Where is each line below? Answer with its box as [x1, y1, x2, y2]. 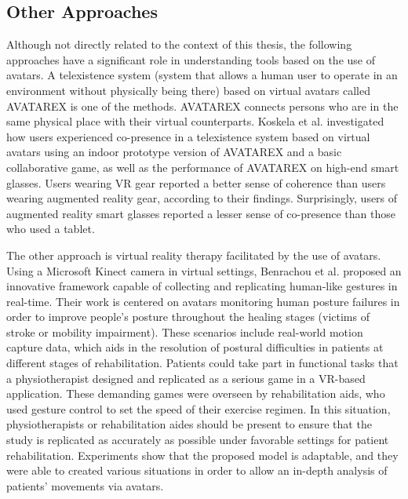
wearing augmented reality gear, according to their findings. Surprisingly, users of [6, 190, 398, 206]
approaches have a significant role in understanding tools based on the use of [6, 51, 375, 67]
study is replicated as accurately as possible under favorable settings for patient [6, 432, 389, 448]
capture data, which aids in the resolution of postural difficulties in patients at [6, 339, 384, 355]
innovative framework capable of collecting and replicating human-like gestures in [6, 278, 398, 294]
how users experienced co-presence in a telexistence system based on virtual [6, 128, 370, 144]
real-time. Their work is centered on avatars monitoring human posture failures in [6, 293, 400, 309]
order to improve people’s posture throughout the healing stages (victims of [6, 308, 370, 325]
